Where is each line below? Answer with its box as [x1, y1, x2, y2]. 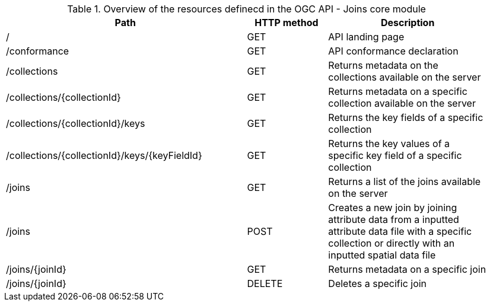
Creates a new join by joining [328, 202, 457, 213]
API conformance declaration [328, 45, 459, 57]
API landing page [328, 31, 405, 43]
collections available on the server [328, 71, 481, 83]
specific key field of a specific [328, 149, 462, 161]
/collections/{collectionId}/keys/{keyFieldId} [6, 149, 202, 161]
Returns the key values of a [328, 138, 450, 149]
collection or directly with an [328, 237, 455, 249]
